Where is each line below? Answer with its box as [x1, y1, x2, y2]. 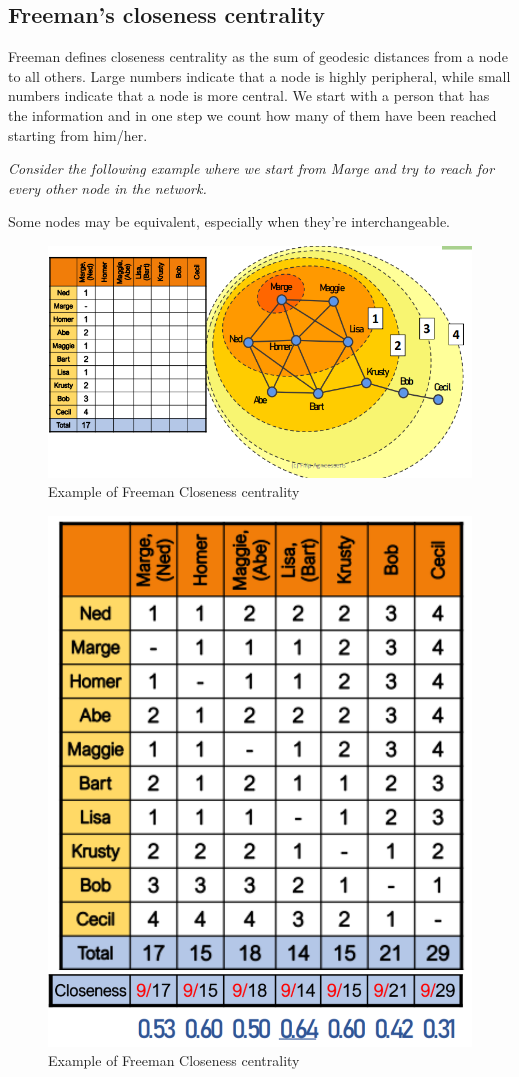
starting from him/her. [8, 124, 148, 145]
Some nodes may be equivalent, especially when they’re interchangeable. [8, 211, 450, 232]
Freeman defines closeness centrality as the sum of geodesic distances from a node [8, 46, 508, 67]
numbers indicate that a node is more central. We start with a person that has [8, 85, 490, 106]
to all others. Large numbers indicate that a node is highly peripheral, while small [8, 65, 511, 86]
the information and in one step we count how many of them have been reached [8, 104, 497, 125]
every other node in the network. [8, 177, 207, 198]
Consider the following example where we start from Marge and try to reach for [8, 158, 495, 179]
